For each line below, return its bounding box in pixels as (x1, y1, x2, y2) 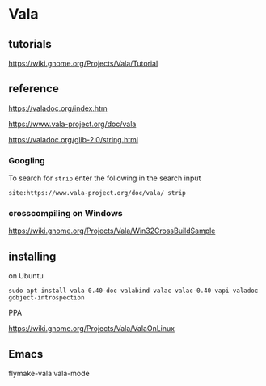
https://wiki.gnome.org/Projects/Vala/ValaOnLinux (8, 324, 175, 333)
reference (8, 82, 59, 95)
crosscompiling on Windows (8, 208, 123, 219)
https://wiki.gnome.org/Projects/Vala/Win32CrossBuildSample (8, 226, 216, 235)
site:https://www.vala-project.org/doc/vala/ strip (8, 189, 186, 197)
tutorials (8, 37, 53, 51)
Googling (8, 155, 46, 166)
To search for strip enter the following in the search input (8, 173, 201, 183)
